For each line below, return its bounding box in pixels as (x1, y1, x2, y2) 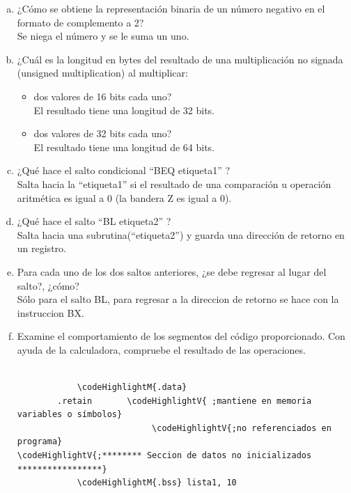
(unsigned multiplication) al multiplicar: (17, 65, 188, 80)
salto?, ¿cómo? (17, 278, 79, 292)
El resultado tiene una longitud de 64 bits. (33, 139, 215, 154)
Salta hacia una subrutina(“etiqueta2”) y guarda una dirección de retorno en (17, 227, 345, 242)
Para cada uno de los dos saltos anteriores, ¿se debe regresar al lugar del (17, 264, 327, 279)
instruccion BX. (17, 305, 84, 320)
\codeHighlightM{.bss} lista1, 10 (77, 478, 237, 488)
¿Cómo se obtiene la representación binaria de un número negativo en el (17, 1, 325, 15)
